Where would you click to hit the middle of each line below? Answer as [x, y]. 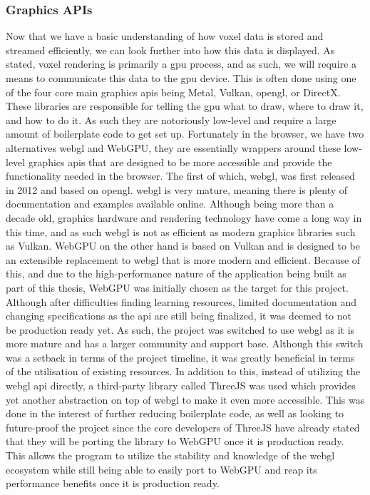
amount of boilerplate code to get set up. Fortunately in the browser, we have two [185, 134]
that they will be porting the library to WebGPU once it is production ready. [175, 441]
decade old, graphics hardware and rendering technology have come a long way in [184, 217]
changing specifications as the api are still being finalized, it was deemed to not [179, 316]
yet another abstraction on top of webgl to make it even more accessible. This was [185, 399]
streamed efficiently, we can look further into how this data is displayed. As [170, 50]
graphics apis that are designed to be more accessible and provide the [180, 162]
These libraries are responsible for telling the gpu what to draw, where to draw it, [185, 106]
